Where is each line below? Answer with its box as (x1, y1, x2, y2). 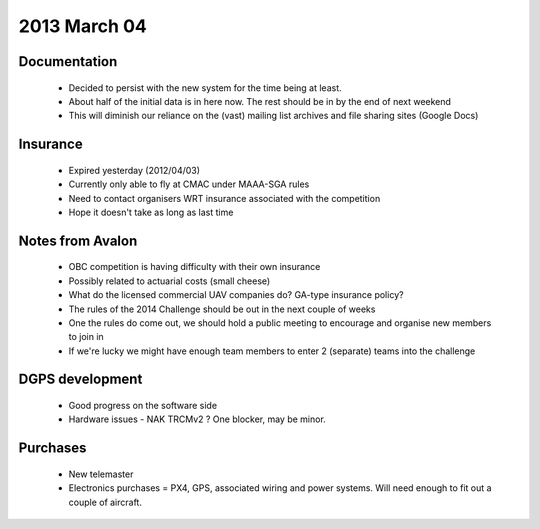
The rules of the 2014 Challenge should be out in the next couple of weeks (68, 303, 376, 315)
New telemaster (68, 468, 134, 480)
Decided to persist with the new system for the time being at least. (68, 81, 342, 94)
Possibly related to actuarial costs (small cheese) (68, 275, 271, 287)
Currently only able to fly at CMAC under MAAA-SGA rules (68, 178, 310, 190)
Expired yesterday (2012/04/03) (68, 164, 200, 176)
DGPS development (18, 371, 143, 388)
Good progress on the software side (68, 400, 218, 412)
